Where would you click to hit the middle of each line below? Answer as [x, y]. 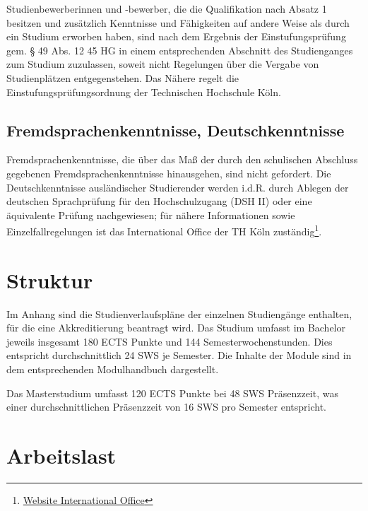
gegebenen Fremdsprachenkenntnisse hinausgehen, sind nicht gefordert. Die [169, 173]
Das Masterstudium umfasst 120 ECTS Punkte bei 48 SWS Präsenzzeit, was [172, 393]
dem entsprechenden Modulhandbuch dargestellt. [113, 369]
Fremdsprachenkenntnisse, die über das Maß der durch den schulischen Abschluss [182, 159]
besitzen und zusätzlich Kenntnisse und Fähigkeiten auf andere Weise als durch [178, 22]
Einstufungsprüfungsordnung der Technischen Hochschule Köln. [144, 92]
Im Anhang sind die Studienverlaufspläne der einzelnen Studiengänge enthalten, [179, 313]
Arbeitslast [61, 456]
